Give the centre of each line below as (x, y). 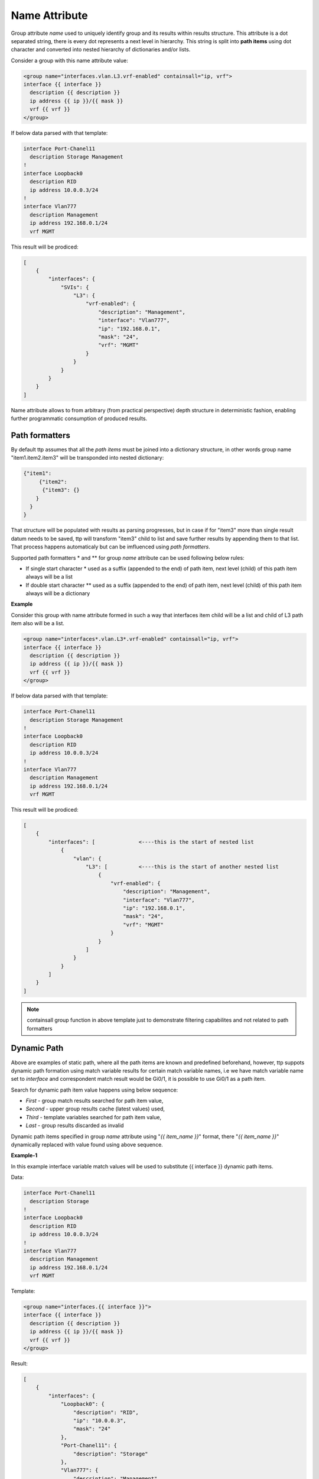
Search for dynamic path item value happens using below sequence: (95, 1090)
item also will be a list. (38, 624)
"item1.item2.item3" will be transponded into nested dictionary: (87, 458)
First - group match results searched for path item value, (95, 1101)
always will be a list (49, 577)
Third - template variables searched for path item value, (94, 1117)
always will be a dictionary (58, 593)
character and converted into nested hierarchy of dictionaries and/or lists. (101, 50)
